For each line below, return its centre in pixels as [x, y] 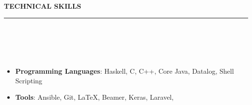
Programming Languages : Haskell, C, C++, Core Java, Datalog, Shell [125, 71]
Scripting [29, 80]
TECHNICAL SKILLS [43, 6]
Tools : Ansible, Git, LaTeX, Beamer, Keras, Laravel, [94, 97]
